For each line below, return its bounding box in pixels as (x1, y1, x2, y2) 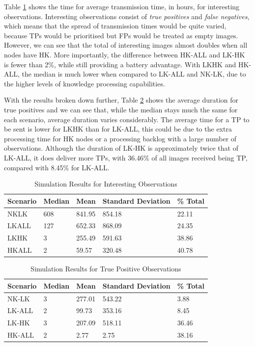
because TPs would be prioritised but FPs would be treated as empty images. (4, 30, 238, 40)
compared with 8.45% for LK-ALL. (4, 162, 110, 172)
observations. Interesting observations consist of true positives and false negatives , (4, 11, 250, 21)
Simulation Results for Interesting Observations (34, 179, 177, 189)
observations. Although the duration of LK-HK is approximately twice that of (4, 143, 238, 153)
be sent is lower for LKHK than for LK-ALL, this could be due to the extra (4, 124, 232, 134)
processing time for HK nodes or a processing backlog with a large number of (4, 133, 237, 143)
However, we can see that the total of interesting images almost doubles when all (4, 40, 248, 50)
